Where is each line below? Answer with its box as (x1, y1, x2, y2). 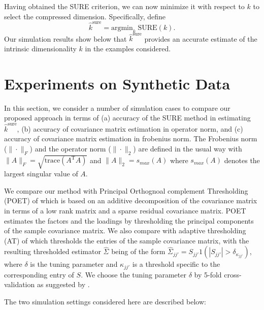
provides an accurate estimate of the (144, 33, 257, 44)
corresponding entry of (4, 269, 74, 280)
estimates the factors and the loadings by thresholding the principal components (4, 215, 254, 226)
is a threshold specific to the (132, 259, 220, 269)
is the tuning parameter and (30, 259, 118, 269)
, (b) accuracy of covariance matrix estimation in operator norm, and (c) (17, 123, 243, 134)
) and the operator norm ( (29, 143, 111, 153)
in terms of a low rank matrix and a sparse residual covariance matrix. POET (4, 205, 246, 215)
